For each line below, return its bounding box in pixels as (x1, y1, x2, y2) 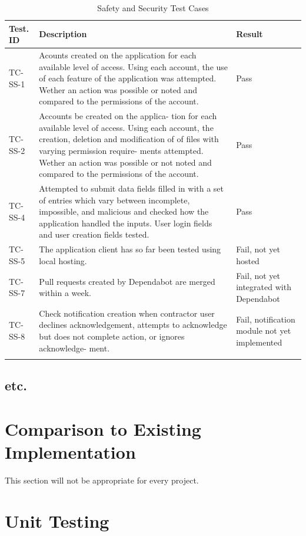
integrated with (236, 281, 291, 293)
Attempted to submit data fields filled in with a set (39, 182, 224, 195)
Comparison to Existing (5, 416, 201, 440)
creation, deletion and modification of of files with (39, 133, 219, 145)
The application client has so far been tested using (39, 243, 221, 255)
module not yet (236, 324, 291, 337)
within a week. (39, 287, 92, 299)
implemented (236, 336, 282, 348)
